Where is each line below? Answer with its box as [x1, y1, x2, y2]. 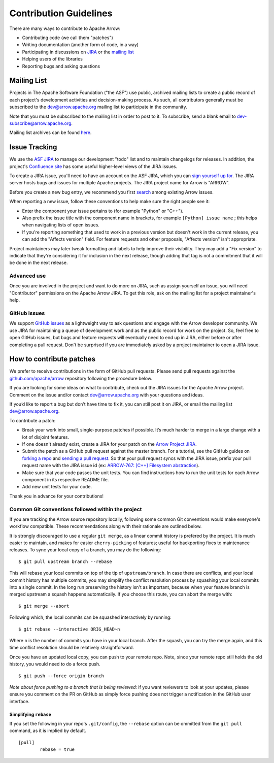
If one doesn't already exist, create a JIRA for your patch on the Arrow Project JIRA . [22, 441, 197, 447]
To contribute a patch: [9, 417, 56, 423]
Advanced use [9, 272, 46, 279]
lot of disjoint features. [22, 434, 70, 440]
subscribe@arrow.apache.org [9, 120, 72, 126]
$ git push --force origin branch [18, 673, 104, 679]
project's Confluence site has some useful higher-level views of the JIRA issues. [9, 163, 178, 170]
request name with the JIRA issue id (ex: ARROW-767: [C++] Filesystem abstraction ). [22, 462, 200, 469]
